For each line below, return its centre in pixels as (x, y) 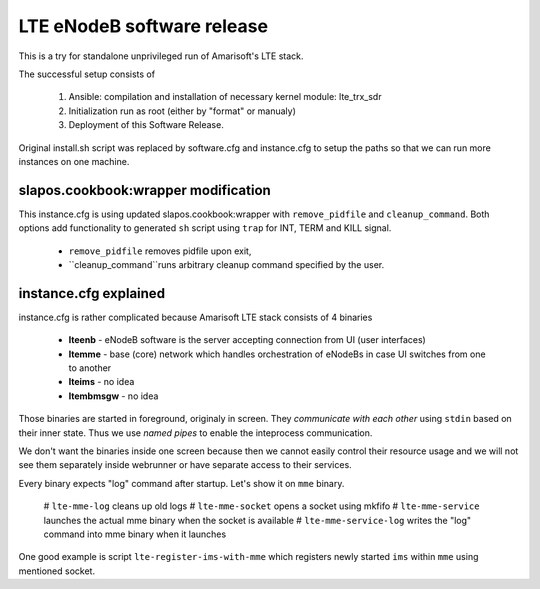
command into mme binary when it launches (135, 534)
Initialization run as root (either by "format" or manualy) (182, 111)
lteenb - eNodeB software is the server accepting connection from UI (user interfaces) (247, 340)
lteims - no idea (101, 382)
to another (90, 368)
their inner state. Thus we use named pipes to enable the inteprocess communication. (195, 432)
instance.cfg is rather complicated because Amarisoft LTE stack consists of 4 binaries (195, 317)
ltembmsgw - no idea (113, 396)
